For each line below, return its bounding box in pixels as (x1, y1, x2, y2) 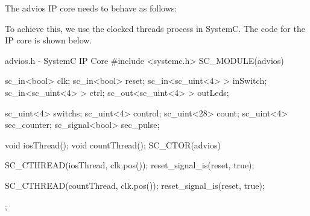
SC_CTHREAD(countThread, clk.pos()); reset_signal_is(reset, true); (5, 179, 265, 191)
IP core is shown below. (5, 34, 92, 46)
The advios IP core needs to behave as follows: (5, 2, 177, 14)
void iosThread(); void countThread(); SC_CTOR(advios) (5, 138, 221, 151)
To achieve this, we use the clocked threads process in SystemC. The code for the (5, 22, 305, 34)
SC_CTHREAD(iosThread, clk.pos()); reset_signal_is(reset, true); (5, 159, 255, 171)
